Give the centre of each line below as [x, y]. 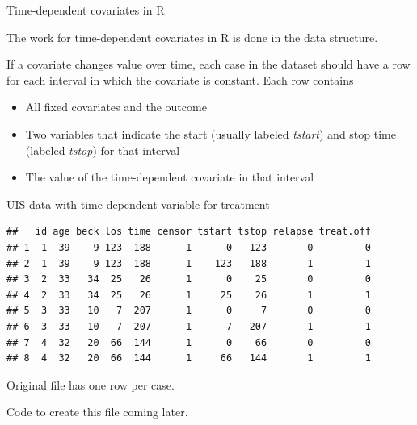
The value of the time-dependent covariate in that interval [170, 177]
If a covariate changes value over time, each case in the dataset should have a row [208, 64]
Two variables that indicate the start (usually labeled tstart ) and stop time [211, 133]
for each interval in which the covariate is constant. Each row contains [180, 79]
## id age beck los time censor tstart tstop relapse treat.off [189, 232]
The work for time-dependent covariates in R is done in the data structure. [192, 37]
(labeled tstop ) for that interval [103, 150]
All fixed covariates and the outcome [116, 107]
